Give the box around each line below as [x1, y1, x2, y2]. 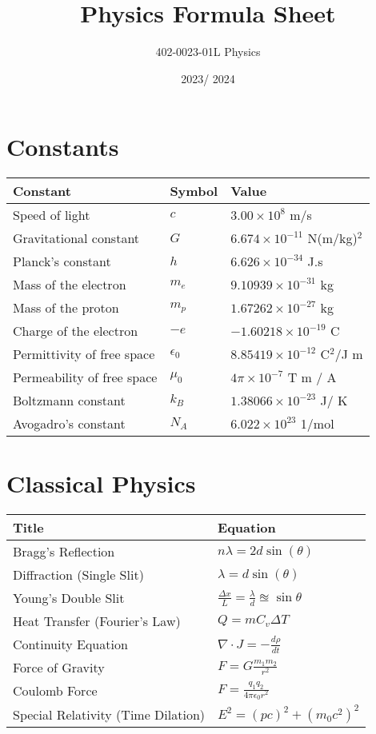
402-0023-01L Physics [155, 43, 261, 60]
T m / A [287, 368, 337, 387]
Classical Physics [6, 467, 196, 500]
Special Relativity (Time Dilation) [13, 704, 206, 724]
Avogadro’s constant [13, 414, 126, 433]
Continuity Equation [13, 635, 128, 654]
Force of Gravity [13, 658, 105, 677]
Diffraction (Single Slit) [13, 565, 144, 584]
